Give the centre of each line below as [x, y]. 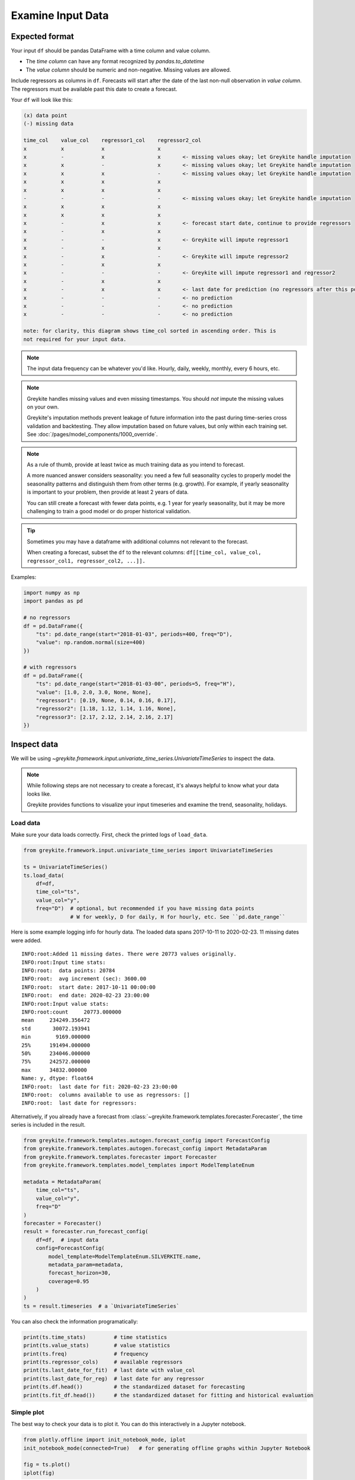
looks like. [39, 794]
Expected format [42, 36]
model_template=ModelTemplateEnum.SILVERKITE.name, [125, 1256]
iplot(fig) [39, 1473]
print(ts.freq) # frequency [86, 1354]
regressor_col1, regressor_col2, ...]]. [86, 561]
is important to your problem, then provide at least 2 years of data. [108, 492]
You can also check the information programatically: [75, 1321]
